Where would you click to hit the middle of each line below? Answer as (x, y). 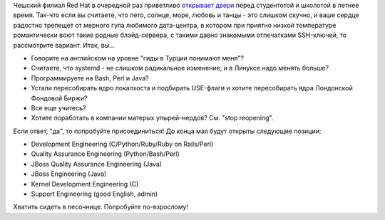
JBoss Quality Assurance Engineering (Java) (97, 164)
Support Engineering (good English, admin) (94, 194)
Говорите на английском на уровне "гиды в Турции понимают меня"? (138, 58)
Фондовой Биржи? (59, 98)
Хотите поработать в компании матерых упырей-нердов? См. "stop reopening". (152, 118)
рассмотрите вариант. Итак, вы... (64, 45)
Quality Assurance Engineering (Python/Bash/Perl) (105, 154)
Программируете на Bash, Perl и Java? (90, 78)
